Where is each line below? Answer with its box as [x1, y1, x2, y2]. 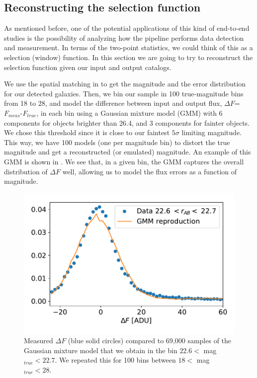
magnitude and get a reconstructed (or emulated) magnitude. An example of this [4, 147, 251, 157]
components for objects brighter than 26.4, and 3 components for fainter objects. [4, 117, 250, 128]
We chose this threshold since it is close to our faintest [4, 127, 170, 138]
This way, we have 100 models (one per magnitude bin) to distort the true [4, 137, 230, 147]
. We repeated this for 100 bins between [55, 355, 176, 365]
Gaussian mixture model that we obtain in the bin [24, 345, 177, 355]
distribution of [4, 166, 48, 176]
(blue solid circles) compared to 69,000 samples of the [68, 335, 232, 345]
